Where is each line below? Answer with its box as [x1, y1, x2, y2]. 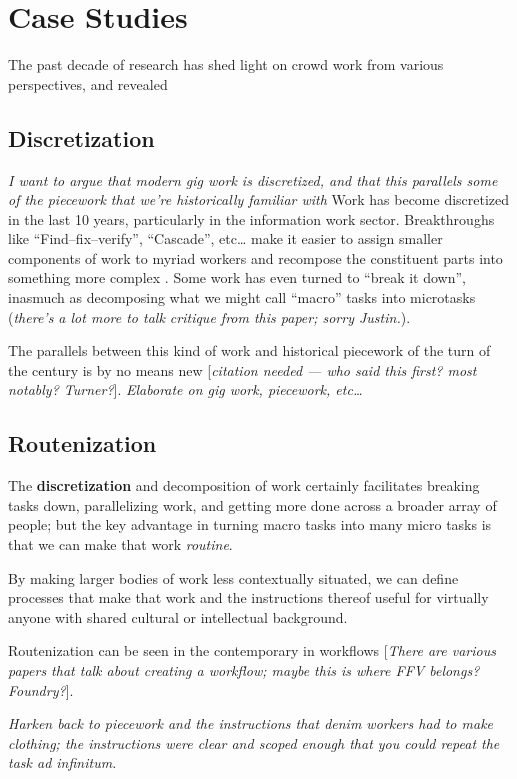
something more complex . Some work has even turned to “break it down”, [8, 267, 467, 288]
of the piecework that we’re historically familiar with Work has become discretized [8, 189, 510, 210]
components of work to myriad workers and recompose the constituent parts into [8, 247, 503, 268]
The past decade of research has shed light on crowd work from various [8, 54, 444, 75]
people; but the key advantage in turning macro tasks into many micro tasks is [8, 514, 492, 535]
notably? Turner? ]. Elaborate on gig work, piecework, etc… [8, 379, 363, 400]
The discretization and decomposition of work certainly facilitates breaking [8, 475, 480, 496]
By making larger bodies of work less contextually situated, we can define [8, 567, 459, 588]
